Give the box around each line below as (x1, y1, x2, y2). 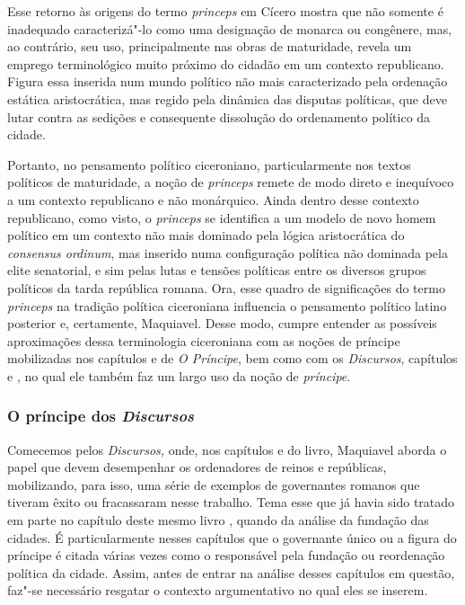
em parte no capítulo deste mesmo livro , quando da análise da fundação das (7, 511, 429, 529)
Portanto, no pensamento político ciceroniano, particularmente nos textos (7, 155, 411, 173)
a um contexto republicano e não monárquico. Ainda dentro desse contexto (7, 190, 419, 209)
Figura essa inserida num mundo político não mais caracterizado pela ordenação (7, 72, 448, 91)
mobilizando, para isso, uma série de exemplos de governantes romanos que (7, 475, 420, 494)
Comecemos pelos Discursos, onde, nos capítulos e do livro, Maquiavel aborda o (7, 440, 447, 458)
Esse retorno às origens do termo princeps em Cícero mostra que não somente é (7, 2, 443, 20)
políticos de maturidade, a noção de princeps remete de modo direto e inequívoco (7, 173, 454, 191)
